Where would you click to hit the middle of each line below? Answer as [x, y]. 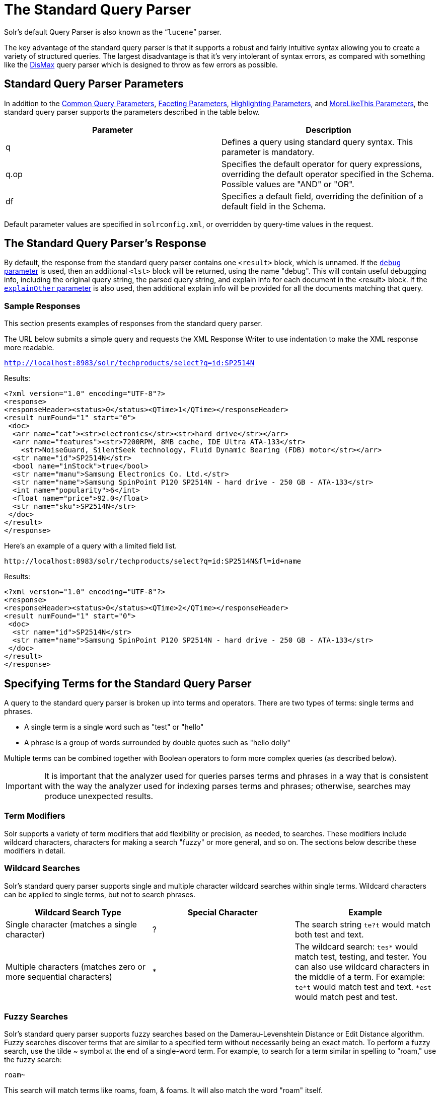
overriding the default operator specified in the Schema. [328, 174]
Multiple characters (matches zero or [76, 966]
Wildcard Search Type [78, 912]
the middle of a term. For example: [360, 976]
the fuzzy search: [33, 1060]
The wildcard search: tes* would [356, 946]
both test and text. [329, 934]
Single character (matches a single [71, 924]
